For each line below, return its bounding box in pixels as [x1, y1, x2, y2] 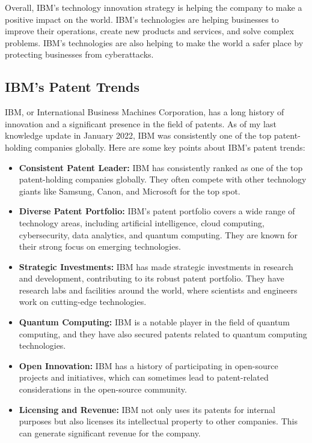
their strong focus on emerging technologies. [19, 240, 181, 253]
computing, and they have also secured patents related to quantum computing [19, 327, 307, 340]
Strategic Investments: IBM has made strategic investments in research [19, 260, 293, 273]
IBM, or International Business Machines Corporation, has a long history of [5, 106, 284, 118]
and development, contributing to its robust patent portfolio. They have [19, 272, 284, 285]
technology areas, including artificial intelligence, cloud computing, [19, 216, 265, 229]
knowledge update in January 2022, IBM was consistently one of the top [5, 129, 272, 142]
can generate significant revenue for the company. [19, 426, 201, 439]
